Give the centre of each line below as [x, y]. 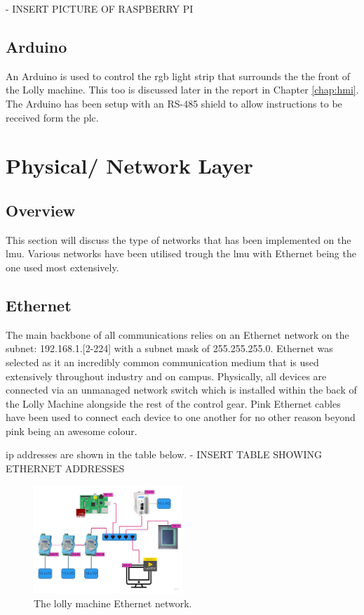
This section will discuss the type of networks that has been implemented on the [178, 239]
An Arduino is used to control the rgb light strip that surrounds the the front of [178, 76]
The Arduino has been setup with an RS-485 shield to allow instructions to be [174, 103]
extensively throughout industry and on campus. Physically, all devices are [166, 376]
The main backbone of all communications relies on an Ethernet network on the [177, 334]
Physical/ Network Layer [129, 166]
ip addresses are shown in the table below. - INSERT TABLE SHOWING [164, 454]
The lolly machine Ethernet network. [113, 603]
